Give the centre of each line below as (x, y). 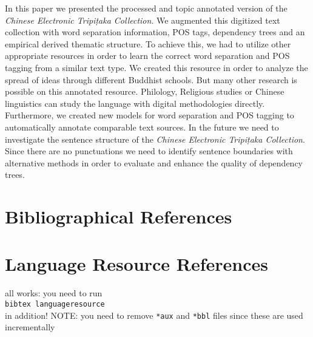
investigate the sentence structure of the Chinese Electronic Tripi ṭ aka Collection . (155, 139)
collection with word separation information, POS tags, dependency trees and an (155, 32)
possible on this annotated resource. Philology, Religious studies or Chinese (145, 91)
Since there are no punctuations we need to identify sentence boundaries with (149, 151)
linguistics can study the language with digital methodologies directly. (135, 103)
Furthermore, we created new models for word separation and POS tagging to (150, 115)
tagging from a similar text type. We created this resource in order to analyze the (156, 67)
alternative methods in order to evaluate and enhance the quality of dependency (154, 162)
